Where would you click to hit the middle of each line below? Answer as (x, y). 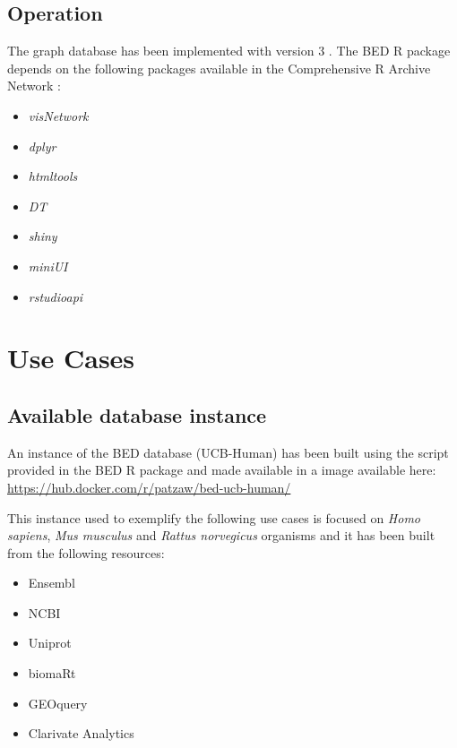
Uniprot (50, 643)
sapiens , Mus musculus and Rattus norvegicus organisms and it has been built (221, 535)
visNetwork (58, 115)
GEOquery (58, 703)
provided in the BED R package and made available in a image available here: (222, 470)
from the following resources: (86, 552)
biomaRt (52, 673)
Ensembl (52, 583)
